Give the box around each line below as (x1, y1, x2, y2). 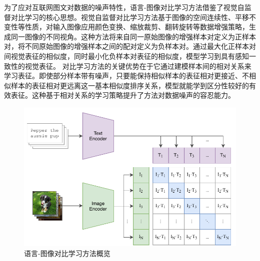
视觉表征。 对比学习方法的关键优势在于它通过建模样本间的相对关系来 (24, 60, 251, 71)
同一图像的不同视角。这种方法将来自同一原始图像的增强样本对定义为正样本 (10, 31, 256, 41)
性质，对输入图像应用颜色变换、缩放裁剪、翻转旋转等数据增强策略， (24, 21, 249, 32)
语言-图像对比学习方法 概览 (24, 248, 110, 258)
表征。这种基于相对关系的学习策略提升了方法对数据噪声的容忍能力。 (10, 90, 235, 100)
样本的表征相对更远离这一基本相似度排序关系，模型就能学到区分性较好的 (10, 80, 249, 90)
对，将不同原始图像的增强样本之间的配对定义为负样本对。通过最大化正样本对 (4, 41, 256, 51)
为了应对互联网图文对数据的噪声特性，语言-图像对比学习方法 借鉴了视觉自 (4, 2, 244, 12)
